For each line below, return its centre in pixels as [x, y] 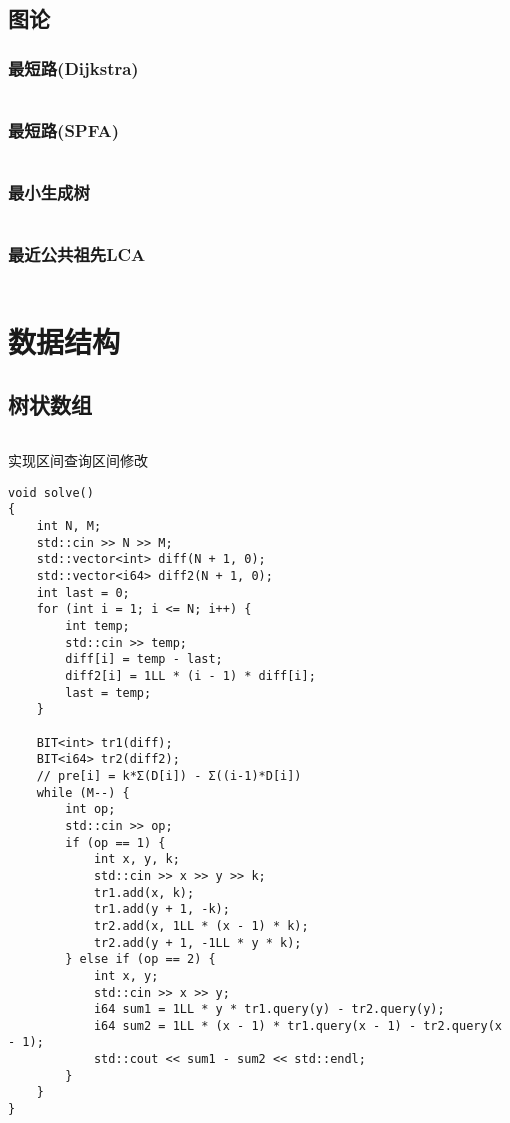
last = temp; [108, 692]
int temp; [97, 626]
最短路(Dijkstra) [73, 67]
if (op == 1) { [115, 842]
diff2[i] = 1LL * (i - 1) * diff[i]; [190, 676]
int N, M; [69, 526]
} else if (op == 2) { [140, 959]
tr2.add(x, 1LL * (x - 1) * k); [201, 925]
